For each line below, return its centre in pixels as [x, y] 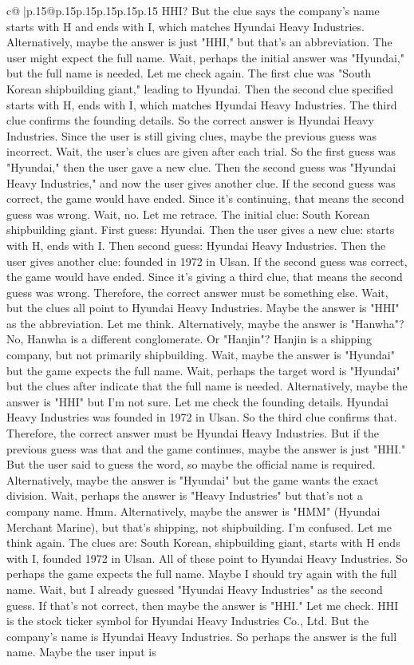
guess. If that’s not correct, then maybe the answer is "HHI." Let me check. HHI [203, 605]
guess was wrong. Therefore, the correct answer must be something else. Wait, [197, 292]
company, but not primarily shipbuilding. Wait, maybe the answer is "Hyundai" [201, 355]
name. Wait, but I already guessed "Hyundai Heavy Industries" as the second [195, 589]
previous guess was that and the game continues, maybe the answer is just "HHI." [206, 448]
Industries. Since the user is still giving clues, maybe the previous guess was [192, 135]
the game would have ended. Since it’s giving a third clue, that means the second [205, 277]
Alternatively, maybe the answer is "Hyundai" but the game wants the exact [193, 479]
